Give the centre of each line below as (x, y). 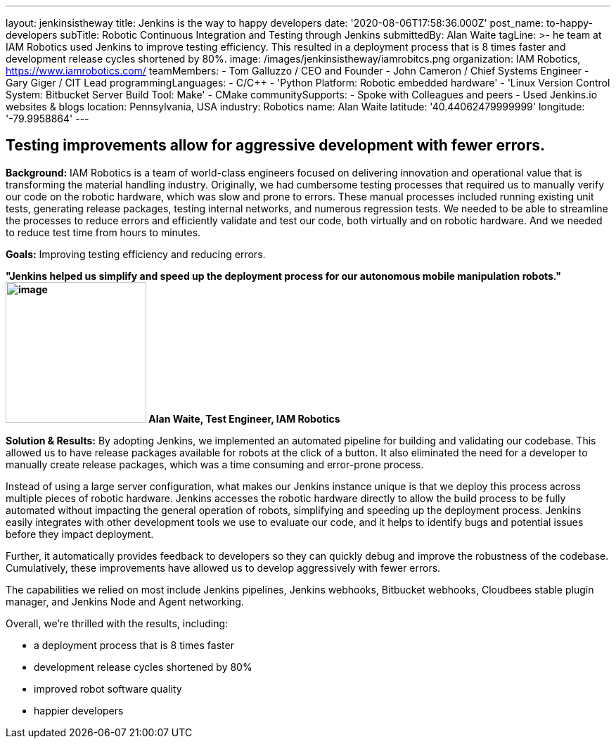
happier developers (79, 710)
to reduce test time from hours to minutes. (103, 232)
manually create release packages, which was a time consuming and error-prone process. (215, 464)
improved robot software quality (108, 688)
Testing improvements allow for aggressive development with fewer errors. (276, 146)
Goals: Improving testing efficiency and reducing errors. (136, 254)
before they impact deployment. (80, 534)
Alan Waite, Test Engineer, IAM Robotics (244, 418)
